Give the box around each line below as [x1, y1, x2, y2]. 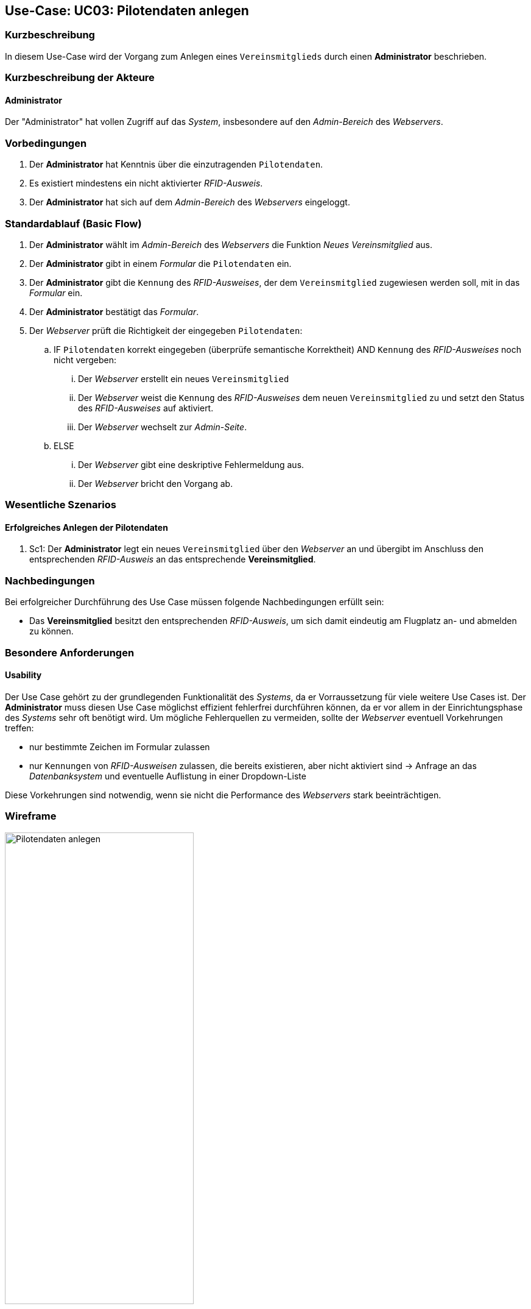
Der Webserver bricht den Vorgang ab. [78, 478, 233, 489]
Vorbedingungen [5, 137, 87, 149]
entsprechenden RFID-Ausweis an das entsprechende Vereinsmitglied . [29, 554, 316, 565]
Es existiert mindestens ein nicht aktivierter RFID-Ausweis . [29, 178, 263, 189]
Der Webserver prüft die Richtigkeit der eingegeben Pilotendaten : [29, 325, 303, 336]
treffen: [5, 722, 34, 733]
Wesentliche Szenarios [5, 498, 116, 511]
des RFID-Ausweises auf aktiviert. [78, 402, 214, 413]
